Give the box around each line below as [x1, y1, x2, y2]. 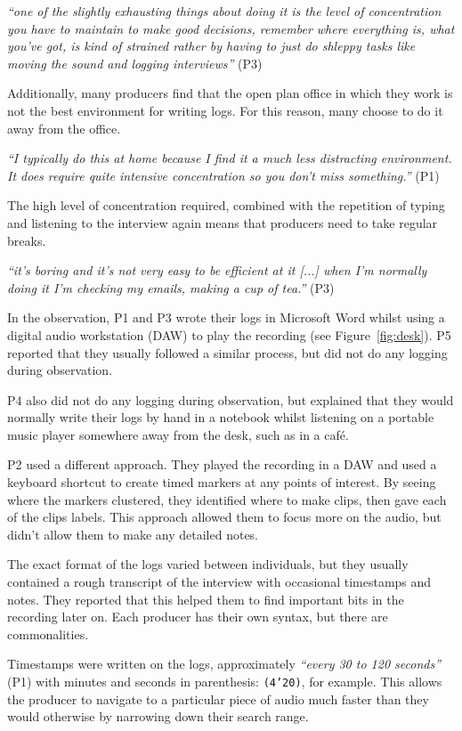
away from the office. [7, 118, 121, 137]
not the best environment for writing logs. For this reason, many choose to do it [7, 101, 443, 119]
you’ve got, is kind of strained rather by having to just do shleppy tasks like [7, 37, 416, 55]
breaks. [7, 231, 46, 249]
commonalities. [7, 624, 89, 643]
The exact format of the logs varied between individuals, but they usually [7, 555, 409, 573]
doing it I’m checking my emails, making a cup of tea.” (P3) [7, 278, 335, 296]
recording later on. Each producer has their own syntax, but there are [7, 607, 388, 626]
